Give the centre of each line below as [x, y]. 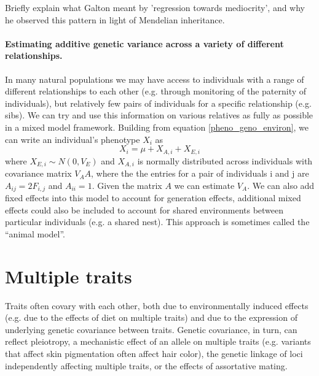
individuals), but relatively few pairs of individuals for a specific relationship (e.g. [158, 103]
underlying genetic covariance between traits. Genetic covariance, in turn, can [151, 329]
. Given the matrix [127, 185]
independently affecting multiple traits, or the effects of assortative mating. [146, 365]
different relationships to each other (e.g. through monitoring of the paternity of [156, 91]
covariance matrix [38, 173]
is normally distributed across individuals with [225, 160]
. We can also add [281, 185]
